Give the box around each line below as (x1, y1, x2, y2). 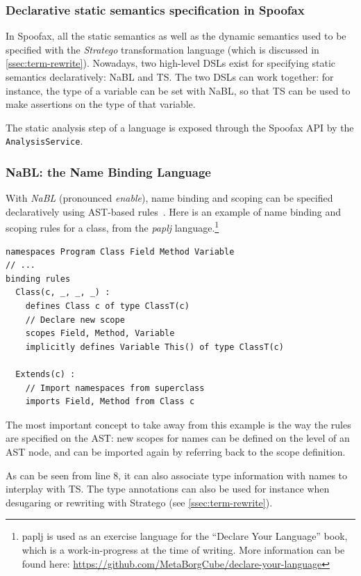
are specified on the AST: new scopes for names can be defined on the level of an (6, 431, 350, 445)
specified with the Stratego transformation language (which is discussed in (6, 42, 319, 56)
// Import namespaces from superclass (25, 383, 205, 393)
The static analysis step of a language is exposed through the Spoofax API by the (6, 120, 354, 134)
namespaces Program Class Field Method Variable (6, 246, 235, 257)
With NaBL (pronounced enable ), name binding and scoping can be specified (6, 191, 333, 205)
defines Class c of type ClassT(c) (25, 301, 190, 312)
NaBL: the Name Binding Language (6, 163, 211, 180)
